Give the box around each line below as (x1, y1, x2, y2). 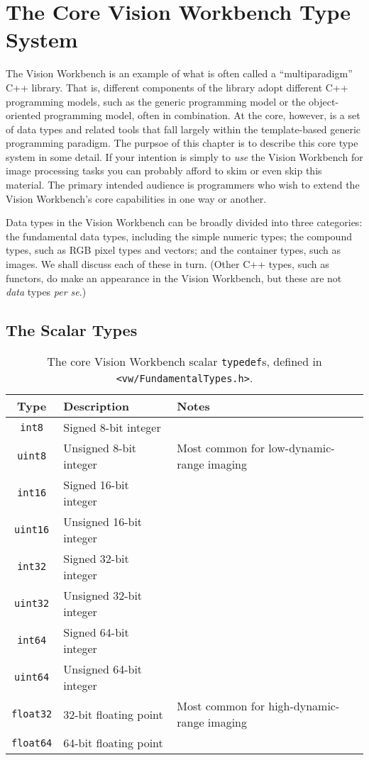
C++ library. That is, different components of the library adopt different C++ (6, 79, 348, 94)
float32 (11, 708, 53, 720)
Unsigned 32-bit (63, 587, 143, 604)
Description (63, 398, 129, 415)
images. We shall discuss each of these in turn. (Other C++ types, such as (6, 257, 329, 272)
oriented (6, 108, 41, 123)
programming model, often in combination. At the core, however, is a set (44, 108, 360, 123)
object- (309, 94, 339, 108)
